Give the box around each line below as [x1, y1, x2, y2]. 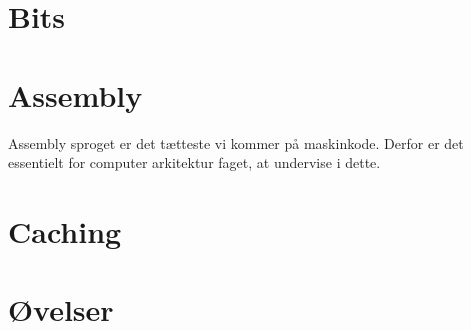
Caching [8, 210, 122, 251]
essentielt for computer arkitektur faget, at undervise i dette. [8, 152, 381, 173]
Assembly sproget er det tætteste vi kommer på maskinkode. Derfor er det [8, 132, 464, 153]
